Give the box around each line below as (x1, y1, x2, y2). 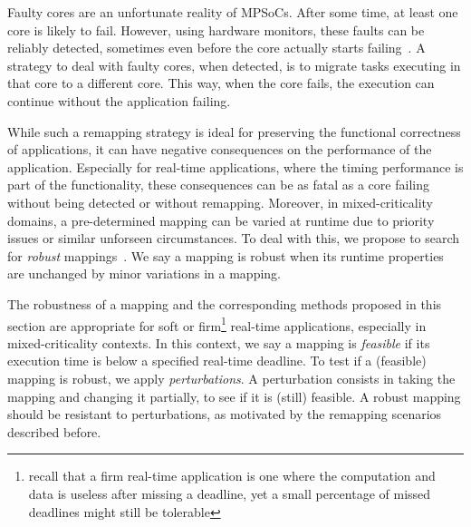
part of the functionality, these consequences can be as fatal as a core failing (7, 175, 429, 194)
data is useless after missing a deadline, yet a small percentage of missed (28, 483, 431, 503)
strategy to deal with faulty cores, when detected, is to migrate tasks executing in (7, 55, 461, 74)
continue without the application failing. (7, 91, 231, 110)
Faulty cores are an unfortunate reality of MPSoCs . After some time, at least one (7, 3, 458, 21)
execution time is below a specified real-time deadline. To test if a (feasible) (7, 351, 427, 370)
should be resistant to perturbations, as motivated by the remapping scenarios (7, 405, 442, 424)
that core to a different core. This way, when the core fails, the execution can (7, 73, 435, 93)
